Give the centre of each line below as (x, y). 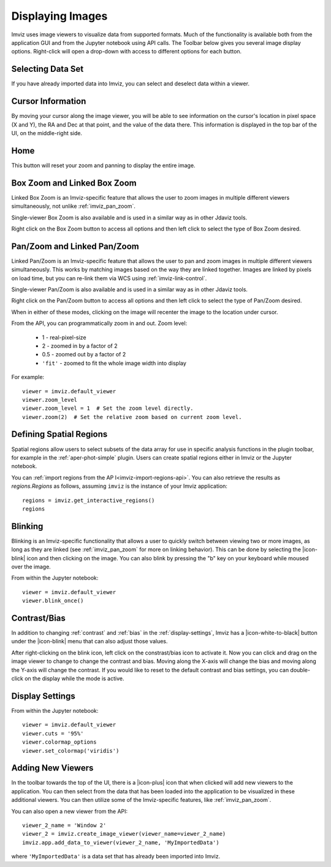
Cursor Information (49, 101)
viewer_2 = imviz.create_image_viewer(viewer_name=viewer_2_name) (124, 834)
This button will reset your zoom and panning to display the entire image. (103, 165)
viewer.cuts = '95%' (53, 733)
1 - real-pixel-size (64, 337)
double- (300, 670)
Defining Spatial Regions (59, 434)
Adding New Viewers (52, 768)
